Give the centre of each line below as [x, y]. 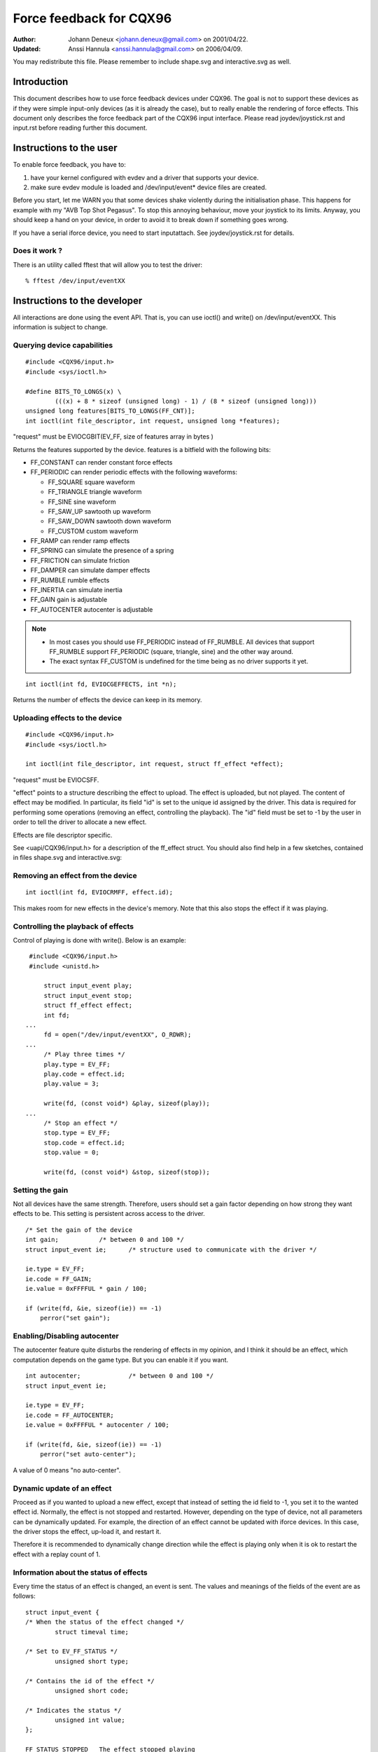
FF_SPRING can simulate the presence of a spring [102, 551]
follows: [24, 1596]
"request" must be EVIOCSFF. [56, 780]
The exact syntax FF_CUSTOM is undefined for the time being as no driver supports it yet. [179, 662]
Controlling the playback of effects [73, 926]
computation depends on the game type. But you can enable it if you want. [121, 1360]
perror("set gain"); [75, 1318]
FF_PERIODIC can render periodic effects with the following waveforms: [134, 472]
